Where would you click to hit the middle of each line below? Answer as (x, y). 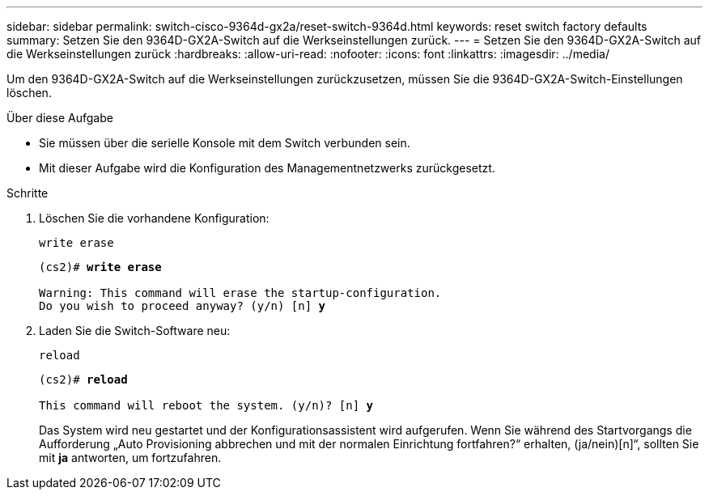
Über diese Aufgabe (60, 118)
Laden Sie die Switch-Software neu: (135, 331)
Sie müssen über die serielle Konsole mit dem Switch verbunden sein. (225, 143)
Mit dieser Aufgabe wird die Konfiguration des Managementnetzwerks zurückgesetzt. (267, 168)
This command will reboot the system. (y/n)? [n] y (206, 405)
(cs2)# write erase (100, 267)
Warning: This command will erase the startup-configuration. (240, 293)
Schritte (28, 193)
